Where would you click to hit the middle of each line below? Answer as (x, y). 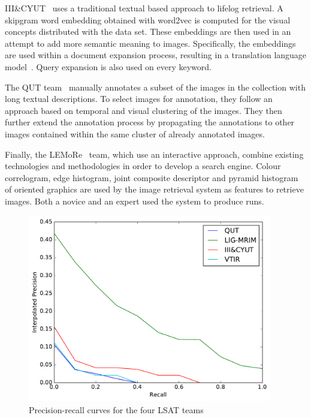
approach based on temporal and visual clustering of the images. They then (144, 110)
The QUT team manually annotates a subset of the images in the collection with (155, 87)
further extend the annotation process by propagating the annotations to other (150, 122)
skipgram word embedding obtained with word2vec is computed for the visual (148, 19)
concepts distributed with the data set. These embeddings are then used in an (148, 31)
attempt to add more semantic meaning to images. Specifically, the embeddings (150, 43)
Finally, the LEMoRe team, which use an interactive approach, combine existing (154, 154)
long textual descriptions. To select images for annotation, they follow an (139, 99)
